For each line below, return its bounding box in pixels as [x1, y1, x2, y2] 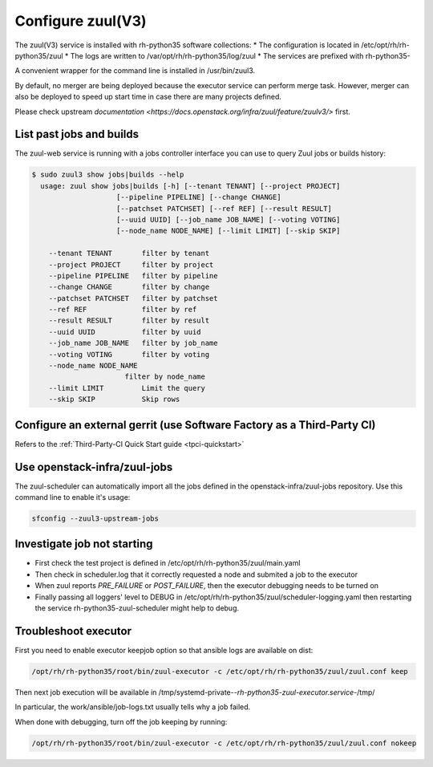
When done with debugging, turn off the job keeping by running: [14, 716, 228, 726]
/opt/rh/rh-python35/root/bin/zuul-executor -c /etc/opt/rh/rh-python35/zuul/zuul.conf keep [31, 667, 408, 676]
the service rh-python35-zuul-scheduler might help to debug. [34, 603, 240, 613]
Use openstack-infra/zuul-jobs [14, 460, 173, 473]
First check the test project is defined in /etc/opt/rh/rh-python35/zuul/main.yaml [34, 558, 301, 568]
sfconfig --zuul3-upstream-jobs [31, 513, 160, 523]
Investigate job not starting [14, 538, 153, 551]
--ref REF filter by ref [48, 305, 197, 315]
